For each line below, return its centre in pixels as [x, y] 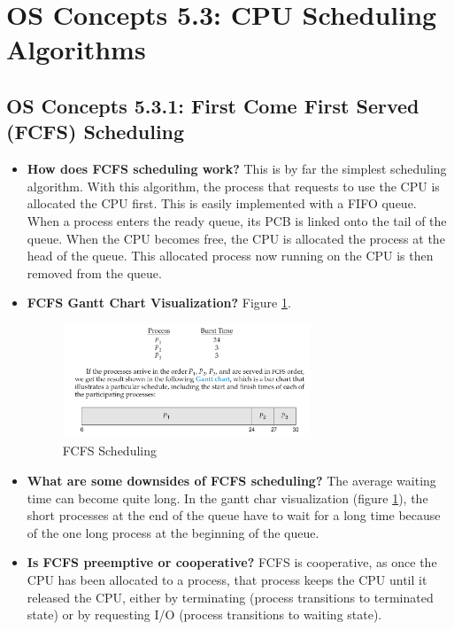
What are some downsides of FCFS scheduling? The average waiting [231, 480]
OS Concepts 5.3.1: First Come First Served [213, 105]
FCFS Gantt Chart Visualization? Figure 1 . [159, 303]
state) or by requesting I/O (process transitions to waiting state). [204, 614]
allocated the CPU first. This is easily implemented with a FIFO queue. [222, 203]
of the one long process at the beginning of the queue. [173, 532]
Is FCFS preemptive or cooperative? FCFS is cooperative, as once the [232, 562]
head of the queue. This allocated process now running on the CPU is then [230, 256]
